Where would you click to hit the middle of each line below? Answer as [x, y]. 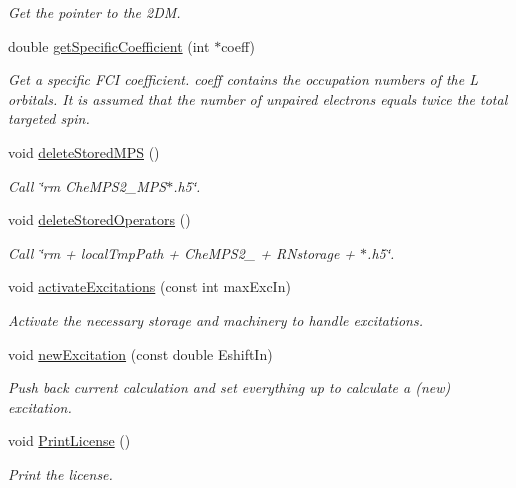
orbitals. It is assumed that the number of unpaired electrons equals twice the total [258, 98]
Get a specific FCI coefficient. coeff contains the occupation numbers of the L [243, 79]
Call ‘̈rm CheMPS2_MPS [87, 185]
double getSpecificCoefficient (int [109, 45]
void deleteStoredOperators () [99, 219]
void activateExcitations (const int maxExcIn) [149, 286]
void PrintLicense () [69, 440]
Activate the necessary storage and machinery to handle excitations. [215, 319]
